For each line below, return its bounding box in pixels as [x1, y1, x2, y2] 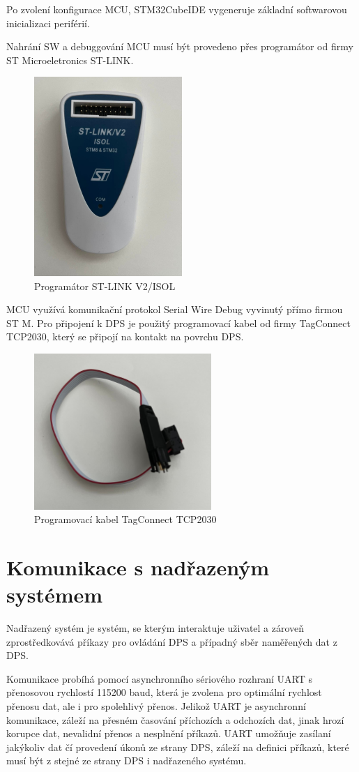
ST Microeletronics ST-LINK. [6, 52, 134, 67]
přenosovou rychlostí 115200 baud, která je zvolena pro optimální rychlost [6, 685, 322, 699]
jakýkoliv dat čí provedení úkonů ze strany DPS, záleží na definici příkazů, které [6, 739, 349, 754]
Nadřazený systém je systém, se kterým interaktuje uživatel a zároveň [6, 621, 305, 635]
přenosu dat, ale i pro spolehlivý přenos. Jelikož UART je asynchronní [6, 699, 306, 713]
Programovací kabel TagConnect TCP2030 [34, 512, 217, 527]
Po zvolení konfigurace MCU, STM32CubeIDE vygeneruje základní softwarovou [6, 2, 347, 16]
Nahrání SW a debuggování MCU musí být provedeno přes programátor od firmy [6, 39, 353, 54]
